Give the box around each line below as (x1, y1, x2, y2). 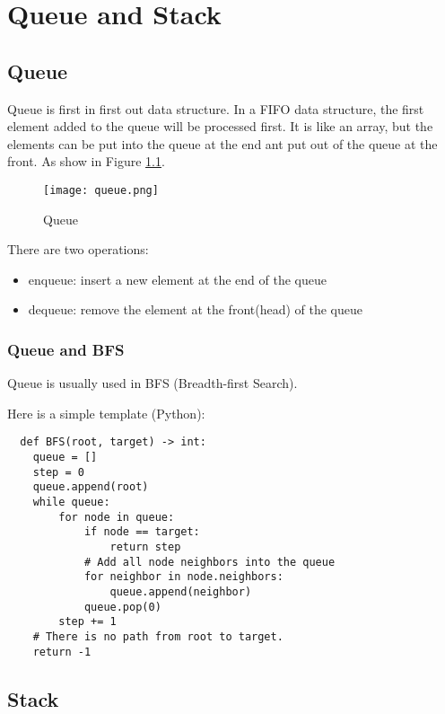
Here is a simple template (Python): (7, 403, 205, 422)
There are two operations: (7, 240, 149, 259)
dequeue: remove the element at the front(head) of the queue (28, 300, 363, 319)
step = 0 (32, 465, 84, 479)
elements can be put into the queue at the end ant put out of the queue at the (7, 134, 438, 153)
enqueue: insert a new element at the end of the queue (28, 269, 327, 288)
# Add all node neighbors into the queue (83, 555, 336, 569)
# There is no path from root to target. (32, 630, 284, 643)
